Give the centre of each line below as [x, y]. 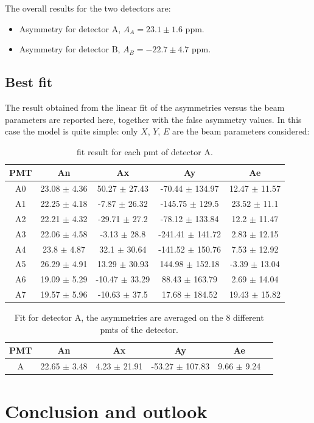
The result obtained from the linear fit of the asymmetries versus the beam [145, 107]
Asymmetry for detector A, [70, 28]
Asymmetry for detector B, [70, 49]
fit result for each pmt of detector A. [145, 151]
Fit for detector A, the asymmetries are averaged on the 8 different [139, 317]
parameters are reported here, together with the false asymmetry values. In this [153, 119]
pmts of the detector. [139, 329]
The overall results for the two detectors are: [88, 8]
